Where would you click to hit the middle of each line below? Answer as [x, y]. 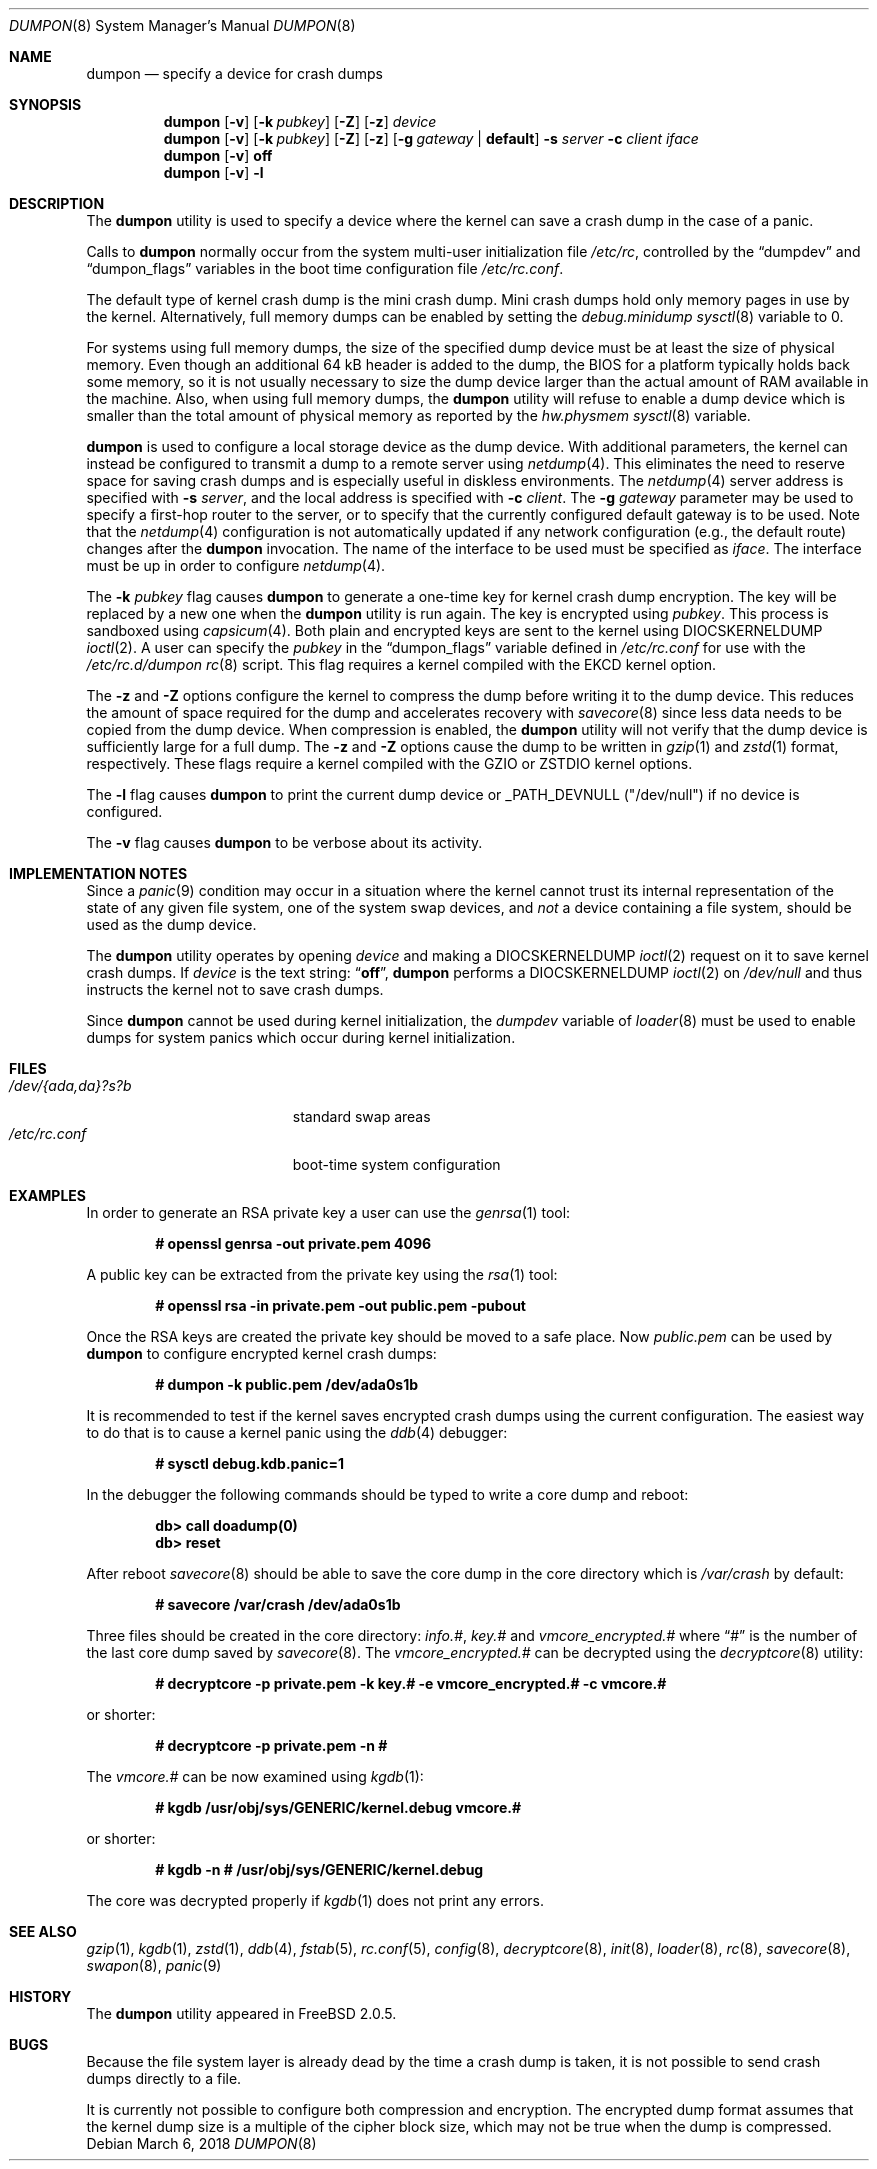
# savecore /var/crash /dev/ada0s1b [278, 1604]
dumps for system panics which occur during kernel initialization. [301, 1037]
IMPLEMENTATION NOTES [98, 873]
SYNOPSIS [45, 104]
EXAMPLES [47, 1195]
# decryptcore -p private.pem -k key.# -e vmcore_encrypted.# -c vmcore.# [411, 1683]
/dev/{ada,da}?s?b [70, 1085]
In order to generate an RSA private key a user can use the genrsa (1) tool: [328, 1212]
